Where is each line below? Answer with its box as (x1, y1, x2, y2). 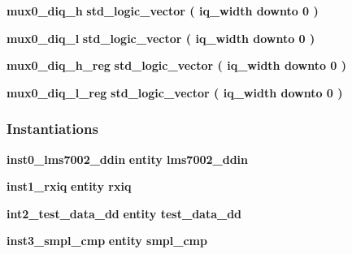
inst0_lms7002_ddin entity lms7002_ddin (7, 150, 249, 167)
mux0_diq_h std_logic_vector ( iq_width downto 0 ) (7, 2, 319, 19)
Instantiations (7, 118, 98, 139)
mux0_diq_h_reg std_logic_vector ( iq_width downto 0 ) (7, 57, 347, 74)
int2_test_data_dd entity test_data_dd (7, 204, 242, 222)
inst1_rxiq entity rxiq (7, 178, 132, 195)
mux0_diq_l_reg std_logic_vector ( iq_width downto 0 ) (7, 84, 343, 101)
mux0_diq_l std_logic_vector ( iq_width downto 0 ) (7, 29, 315, 46)
